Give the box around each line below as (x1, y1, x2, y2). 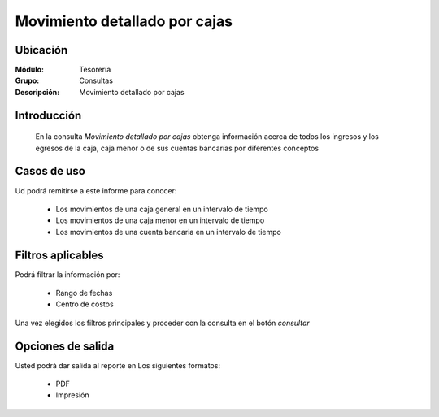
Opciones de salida (15, 339, 115, 353)
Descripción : (15, 87, 60, 97)
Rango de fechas (55, 289, 113, 298)
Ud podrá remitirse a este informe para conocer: (15, 185, 177, 195)
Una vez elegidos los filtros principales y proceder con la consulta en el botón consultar (15, 318, 311, 328)
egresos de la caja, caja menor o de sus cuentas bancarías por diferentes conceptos (35, 143, 319, 153)
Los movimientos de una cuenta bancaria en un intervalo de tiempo (55, 227, 282, 237)
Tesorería (79, 65, 111, 75)
